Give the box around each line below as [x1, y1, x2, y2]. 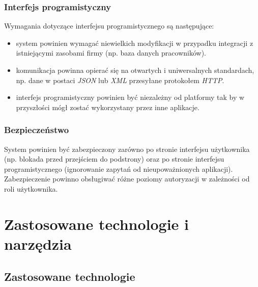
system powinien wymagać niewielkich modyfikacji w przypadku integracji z [16, 37, 253, 48]
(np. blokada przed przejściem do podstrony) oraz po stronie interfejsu [4, 153, 224, 164]
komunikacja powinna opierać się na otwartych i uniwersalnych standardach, [16, 65, 254, 75]
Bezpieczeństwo [4, 123, 69, 136]
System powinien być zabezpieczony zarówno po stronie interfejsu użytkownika [4, 143, 250, 154]
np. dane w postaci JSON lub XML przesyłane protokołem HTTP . [16, 74, 224, 85]
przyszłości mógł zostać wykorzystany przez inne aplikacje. [16, 101, 199, 112]
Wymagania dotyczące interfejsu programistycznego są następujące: [4, 20, 214, 31]
